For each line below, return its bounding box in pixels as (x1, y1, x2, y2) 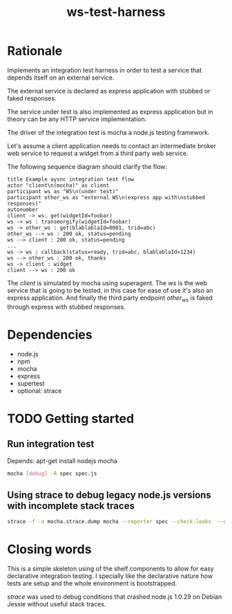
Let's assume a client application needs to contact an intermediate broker (7, 141, 216, 150)
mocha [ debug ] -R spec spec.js (7, 470, 97, 477)
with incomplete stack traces (7, 500, 135, 512)
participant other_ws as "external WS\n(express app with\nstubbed (7, 194, 206, 201)
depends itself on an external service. (7, 73, 115, 82)
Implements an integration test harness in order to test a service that (7, 66, 202, 74)
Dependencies (7, 327, 93, 343)
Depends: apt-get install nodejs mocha (7, 456, 117, 464)
